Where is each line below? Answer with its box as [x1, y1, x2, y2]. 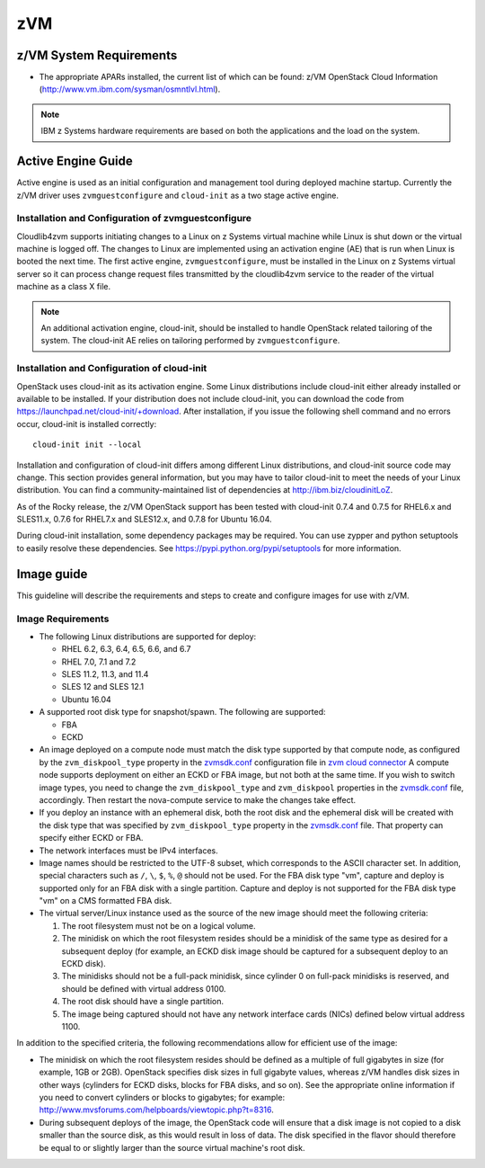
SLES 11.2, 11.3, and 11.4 [61, 669, 149, 680]
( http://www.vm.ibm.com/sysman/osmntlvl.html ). [39, 84, 221, 94]
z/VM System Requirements [16, 48, 178, 63]
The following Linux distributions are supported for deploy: [39, 630, 257, 642]
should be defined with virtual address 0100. [61, 983, 226, 994]
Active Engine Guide [16, 154, 134, 169]
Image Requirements [16, 612, 110, 625]
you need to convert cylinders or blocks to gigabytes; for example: [39, 1092, 286, 1102]
